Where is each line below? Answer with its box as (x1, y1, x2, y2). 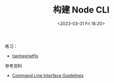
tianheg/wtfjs (12, 53, 39, 58)
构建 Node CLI (53, 4, 110, 15)
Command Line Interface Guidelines (12, 72, 84, 78)
